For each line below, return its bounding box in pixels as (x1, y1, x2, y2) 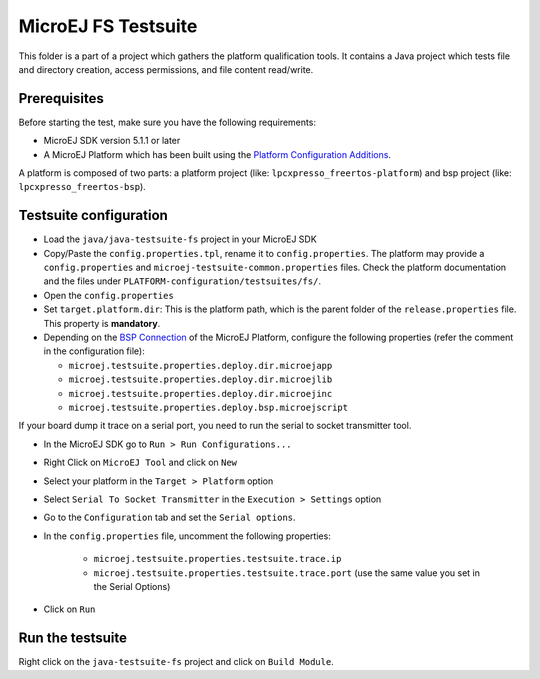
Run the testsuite (18, 630, 128, 647)
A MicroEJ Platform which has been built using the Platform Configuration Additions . (43, 148, 392, 160)
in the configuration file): (43, 345, 145, 357)
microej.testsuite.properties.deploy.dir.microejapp (68, 360, 333, 371)
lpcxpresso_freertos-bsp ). (18, 181, 147, 193)
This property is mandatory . (43, 317, 161, 329)
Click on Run (43, 603, 96, 615)
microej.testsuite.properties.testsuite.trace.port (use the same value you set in (93, 566, 480, 579)
